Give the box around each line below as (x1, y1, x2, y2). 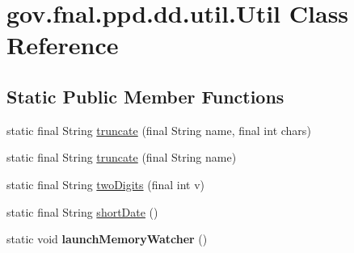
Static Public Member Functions (6, 83, 284, 108)
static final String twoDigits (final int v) (6, 175, 205, 192)
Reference (6, 28, 119, 61)
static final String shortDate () (6, 203, 158, 220)
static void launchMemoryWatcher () (6, 230, 208, 247)
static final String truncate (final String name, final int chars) (6, 121, 311, 138)
